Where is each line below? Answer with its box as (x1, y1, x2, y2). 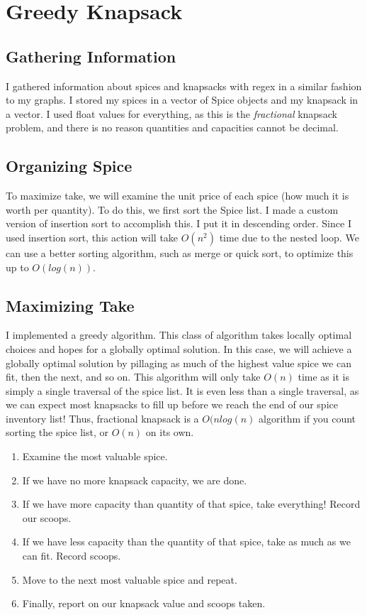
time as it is (298, 369, 349, 384)
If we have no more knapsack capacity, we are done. (22, 472, 247, 487)
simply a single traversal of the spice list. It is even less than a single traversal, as (6, 383, 359, 398)
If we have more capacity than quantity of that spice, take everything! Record (22, 496, 361, 511)
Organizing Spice (6, 155, 132, 177)
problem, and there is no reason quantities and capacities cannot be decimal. (6, 120, 339, 135)
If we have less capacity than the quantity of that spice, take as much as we (22, 534, 351, 549)
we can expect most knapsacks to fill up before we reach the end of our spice (6, 397, 338, 412)
